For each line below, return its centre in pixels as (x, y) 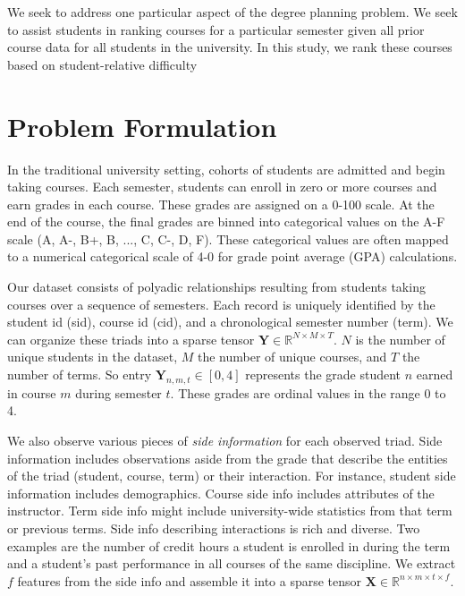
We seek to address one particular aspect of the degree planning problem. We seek (232, 12)
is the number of (400, 339)
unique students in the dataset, (93, 357)
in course (32, 392)
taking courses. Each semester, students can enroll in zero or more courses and (222, 187)
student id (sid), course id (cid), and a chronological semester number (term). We (230, 322)
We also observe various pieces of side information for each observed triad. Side (225, 441)
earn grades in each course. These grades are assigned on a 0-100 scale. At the (221, 204)
